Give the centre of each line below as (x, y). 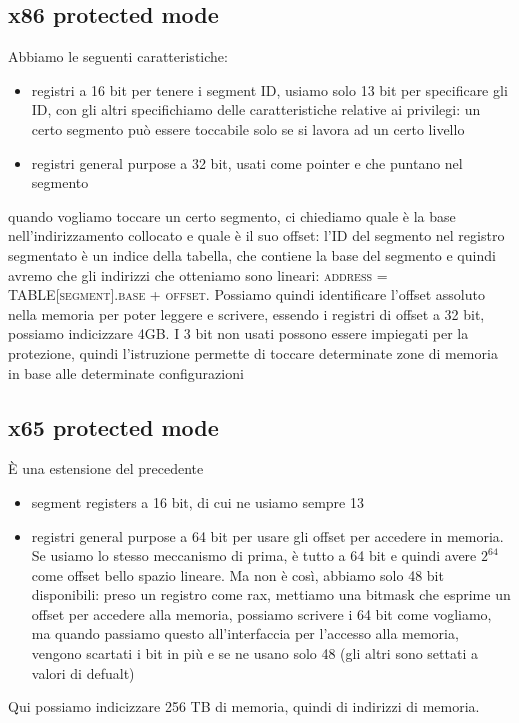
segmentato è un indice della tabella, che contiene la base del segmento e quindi (252, 254)
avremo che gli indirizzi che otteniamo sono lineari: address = (198, 274)
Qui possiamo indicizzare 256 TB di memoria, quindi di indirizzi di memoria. (244, 706)
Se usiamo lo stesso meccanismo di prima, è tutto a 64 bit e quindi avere (254, 555)
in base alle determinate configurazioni (126, 372)
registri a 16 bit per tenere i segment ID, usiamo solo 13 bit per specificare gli (269, 89)
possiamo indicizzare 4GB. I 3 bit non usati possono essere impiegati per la (238, 333)
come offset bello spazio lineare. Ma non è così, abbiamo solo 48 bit (237, 574)
